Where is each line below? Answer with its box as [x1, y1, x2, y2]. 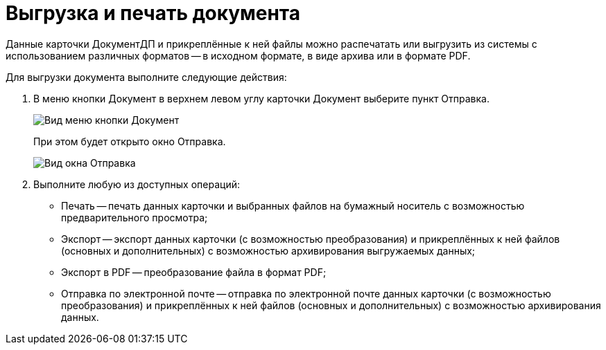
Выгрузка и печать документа [6, 1, 301, 25]
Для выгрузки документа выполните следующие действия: [6, 71, 287, 83]
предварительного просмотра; [61, 211, 208, 223]
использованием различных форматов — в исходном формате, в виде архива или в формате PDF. [6, 49, 471, 62]
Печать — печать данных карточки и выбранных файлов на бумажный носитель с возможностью [61, 199, 525, 212]
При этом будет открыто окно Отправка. [33, 135, 226, 147]
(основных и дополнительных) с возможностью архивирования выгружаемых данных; [61, 244, 476, 257]
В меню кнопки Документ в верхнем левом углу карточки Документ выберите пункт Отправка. [33, 92, 490, 104]
